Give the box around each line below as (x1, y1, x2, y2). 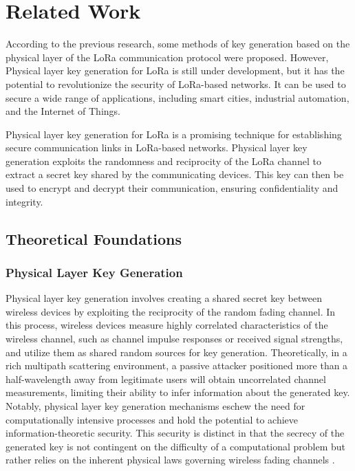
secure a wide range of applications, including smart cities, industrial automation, (6, 90, 349, 105)
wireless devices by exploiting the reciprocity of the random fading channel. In (6, 304, 336, 318)
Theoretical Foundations (6, 228, 182, 249)
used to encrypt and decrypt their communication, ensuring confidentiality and (6, 181, 338, 195)
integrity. (6, 194, 43, 208)
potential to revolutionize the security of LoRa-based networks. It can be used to (6, 76, 346, 91)
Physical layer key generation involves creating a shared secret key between (6, 291, 322, 305)
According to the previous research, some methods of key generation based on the (6, 36, 350, 51)
